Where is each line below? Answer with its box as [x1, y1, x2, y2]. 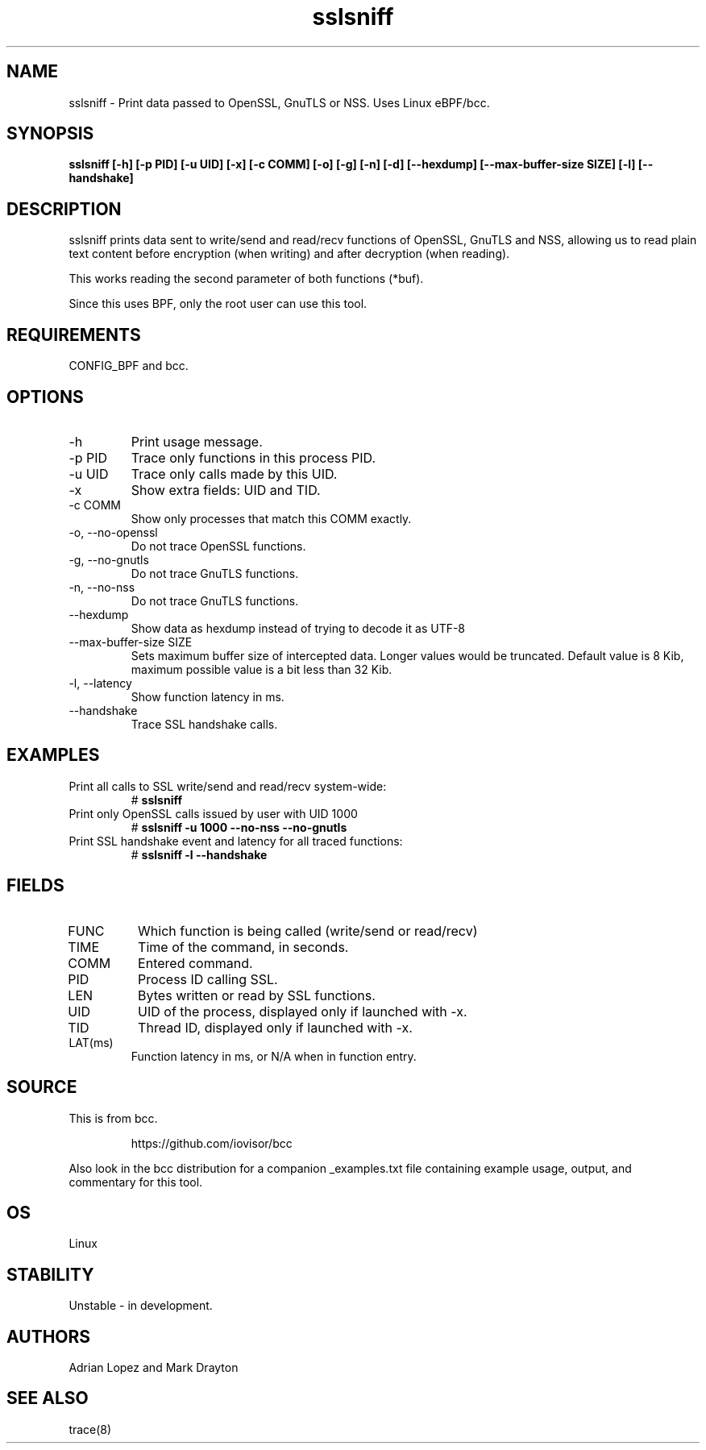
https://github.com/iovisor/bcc [131, 1136, 293, 1150]
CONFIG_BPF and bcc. [69, 359, 189, 373]
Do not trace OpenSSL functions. [131, 538, 306, 553]
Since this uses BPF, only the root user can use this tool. [69, 297, 368, 311]
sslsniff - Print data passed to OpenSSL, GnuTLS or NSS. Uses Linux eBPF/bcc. [69, 95, 490, 110]
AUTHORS [6, 1326, 91, 1347]
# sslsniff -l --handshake [131, 847, 268, 862]
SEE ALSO [6, 1388, 89, 1409]
